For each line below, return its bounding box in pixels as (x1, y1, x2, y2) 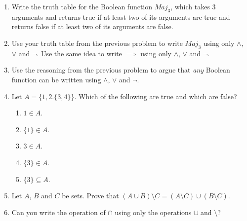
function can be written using (11, 74, 101, 84)
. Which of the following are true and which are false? (74, 91, 237, 101)
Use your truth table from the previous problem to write (11, 37, 183, 48)
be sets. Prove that (62, 190, 119, 201)
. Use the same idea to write (37, 48, 122, 58)
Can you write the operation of (11, 207, 106, 217)
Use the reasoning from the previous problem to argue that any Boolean (11, 65, 230, 75)
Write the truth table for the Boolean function (11, 1, 153, 11)
